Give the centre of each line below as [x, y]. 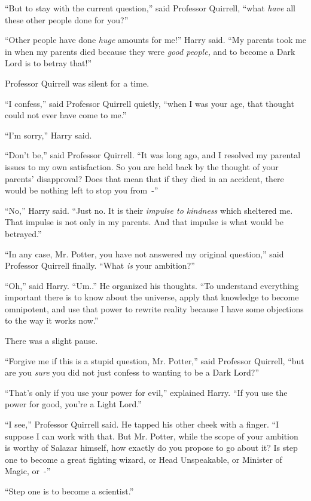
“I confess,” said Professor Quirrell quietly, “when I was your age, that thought [150, 103]
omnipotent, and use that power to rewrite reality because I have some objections [154, 308]
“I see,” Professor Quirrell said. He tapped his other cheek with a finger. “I [142, 424]
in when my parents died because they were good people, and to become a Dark [150, 51]
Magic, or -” [28, 471]
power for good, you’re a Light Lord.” [73, 404]
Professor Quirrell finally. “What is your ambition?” [100, 265]
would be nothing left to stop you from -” [82, 190]
